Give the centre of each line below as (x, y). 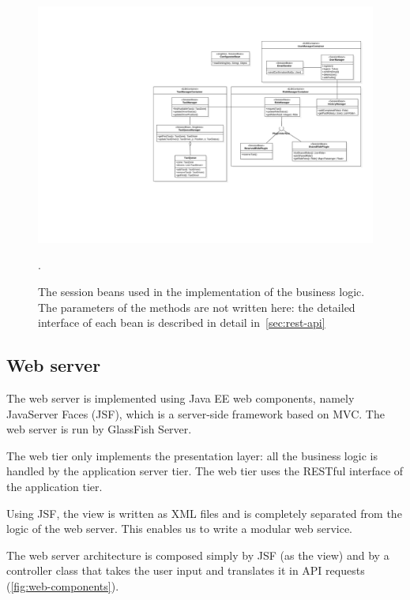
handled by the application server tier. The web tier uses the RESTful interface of (205, 471)
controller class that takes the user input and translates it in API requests (186, 570)
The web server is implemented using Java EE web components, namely (181, 397)
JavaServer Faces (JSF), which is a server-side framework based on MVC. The (196, 413)
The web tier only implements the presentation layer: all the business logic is (192, 455)
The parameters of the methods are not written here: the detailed (197, 307)
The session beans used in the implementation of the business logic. (201, 291)
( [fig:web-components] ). (63, 585)
